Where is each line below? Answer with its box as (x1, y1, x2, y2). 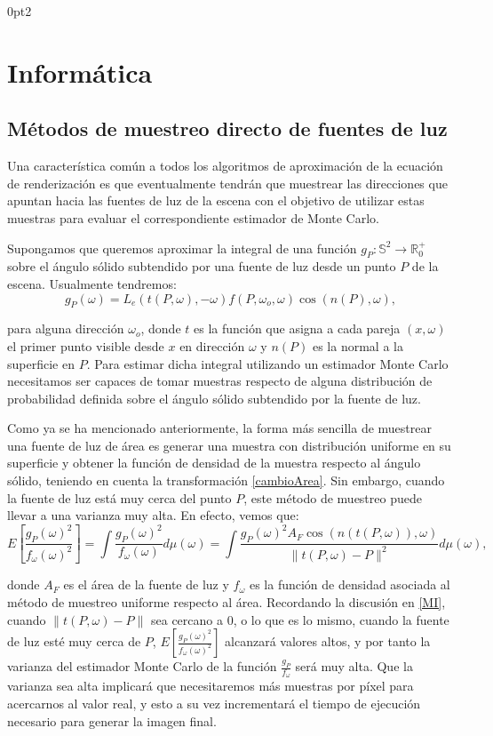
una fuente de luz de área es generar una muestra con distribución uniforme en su (7, 436, 451, 454)
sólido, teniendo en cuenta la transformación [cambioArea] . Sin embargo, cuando (7, 471, 445, 490)
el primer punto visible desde (7, 336, 164, 355)
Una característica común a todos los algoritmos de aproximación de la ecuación (7, 156, 443, 175)
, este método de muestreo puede (243, 488, 422, 507)
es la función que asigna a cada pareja (194, 319, 401, 338)
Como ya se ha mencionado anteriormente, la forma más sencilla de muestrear (7, 419, 432, 437)
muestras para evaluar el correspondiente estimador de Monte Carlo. (7, 208, 380, 227)
